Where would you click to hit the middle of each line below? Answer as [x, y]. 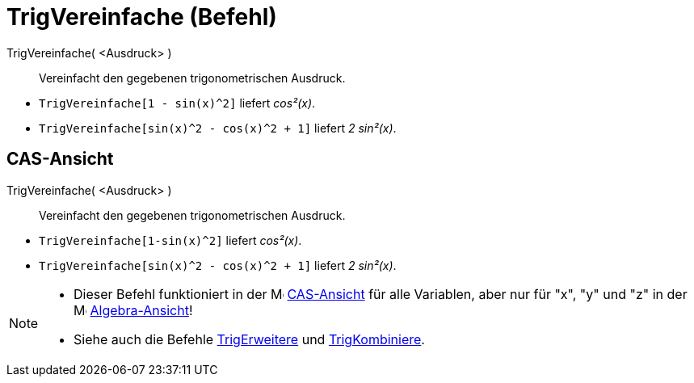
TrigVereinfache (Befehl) [142, 17]
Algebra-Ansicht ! [141, 310]
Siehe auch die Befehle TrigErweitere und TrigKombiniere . [249, 339]
